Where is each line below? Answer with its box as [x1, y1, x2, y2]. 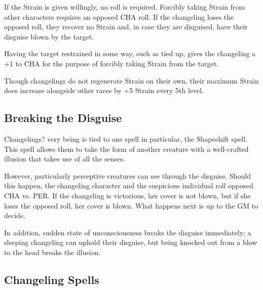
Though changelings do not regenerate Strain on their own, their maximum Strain [4, 75, 259, 86]
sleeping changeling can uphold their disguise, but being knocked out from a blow [4, 237, 257, 247]
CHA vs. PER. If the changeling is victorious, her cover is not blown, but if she [4, 190, 251, 200]
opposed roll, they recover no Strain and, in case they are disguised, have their [4, 21, 248, 32]
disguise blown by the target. [4, 31, 94, 42]
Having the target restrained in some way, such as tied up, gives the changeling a [4, 48, 256, 59]
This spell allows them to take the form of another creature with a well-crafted [4, 143, 249, 154]
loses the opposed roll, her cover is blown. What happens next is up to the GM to [4, 200, 258, 211]
